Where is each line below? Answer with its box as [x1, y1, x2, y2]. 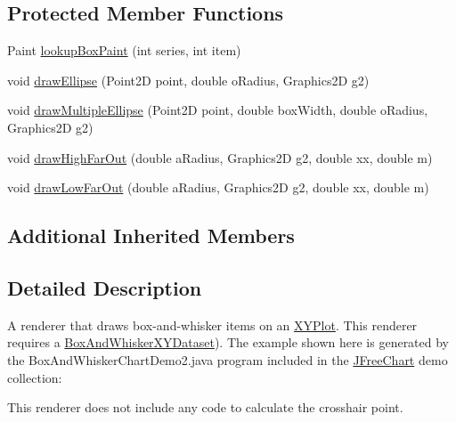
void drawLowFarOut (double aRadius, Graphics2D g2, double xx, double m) [7, 178, 429, 197]
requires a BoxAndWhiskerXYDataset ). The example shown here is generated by [7, 333, 450, 352]
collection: [7, 368, 62, 386]
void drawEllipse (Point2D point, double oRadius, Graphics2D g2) [7, 70, 370, 89]
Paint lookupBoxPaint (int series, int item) [7, 41, 241, 60]
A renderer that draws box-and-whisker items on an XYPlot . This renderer [7, 315, 418, 334]
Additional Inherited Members [7, 222, 295, 249]
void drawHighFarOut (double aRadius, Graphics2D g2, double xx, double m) [7, 148, 433, 166]
